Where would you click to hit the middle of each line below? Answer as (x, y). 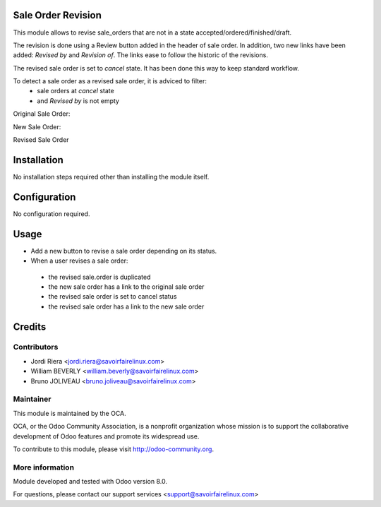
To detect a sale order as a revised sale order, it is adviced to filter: (110, 81)
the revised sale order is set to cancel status (113, 297)
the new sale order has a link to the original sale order (126, 287)
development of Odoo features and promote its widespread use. (106, 436)
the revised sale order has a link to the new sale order (126, 306)
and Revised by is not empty (78, 101)
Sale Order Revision (57, 15)
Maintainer (32, 399)
